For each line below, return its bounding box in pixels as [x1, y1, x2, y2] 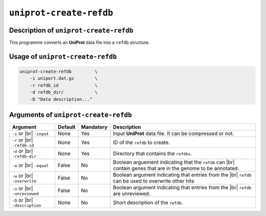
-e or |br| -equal [12, 162, 49, 169]
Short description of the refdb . [113, 199, 183, 206]
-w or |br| [12, 172, 33, 179]
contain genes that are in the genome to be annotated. [113, 165, 239, 172]
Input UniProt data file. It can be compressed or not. [113, 130, 234, 137]
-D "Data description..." [30, 96, 93, 102]
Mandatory [81, 124, 108, 131]
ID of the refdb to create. [113, 139, 170, 145]
